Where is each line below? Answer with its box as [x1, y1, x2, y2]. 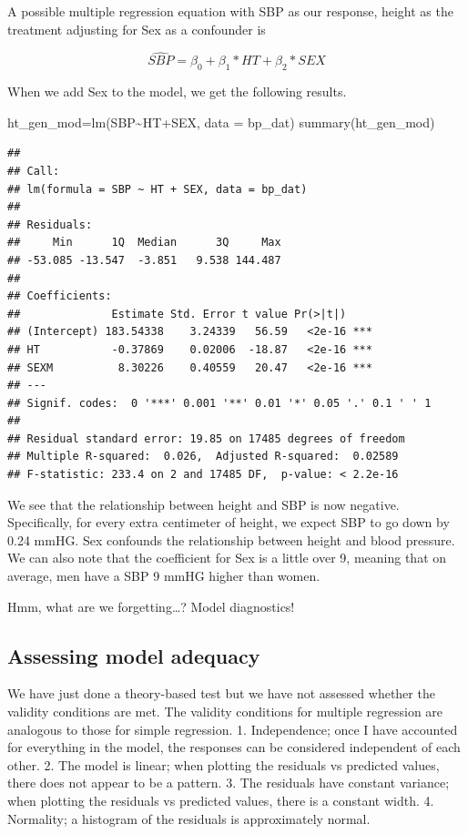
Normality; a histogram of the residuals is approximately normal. [7, 809, 371, 828]
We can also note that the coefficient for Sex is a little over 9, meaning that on [7, 548, 447, 567]
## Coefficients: [7, 290, 112, 303]
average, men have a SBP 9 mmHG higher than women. [7, 566, 320, 585]
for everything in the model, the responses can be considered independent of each [7, 737, 461, 757]
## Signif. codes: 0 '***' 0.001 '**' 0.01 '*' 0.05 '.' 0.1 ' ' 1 [7, 396, 432, 410]
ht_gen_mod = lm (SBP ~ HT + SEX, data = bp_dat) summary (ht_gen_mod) [7, 112, 435, 131]
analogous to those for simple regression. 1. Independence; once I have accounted [7, 719, 458, 738]
